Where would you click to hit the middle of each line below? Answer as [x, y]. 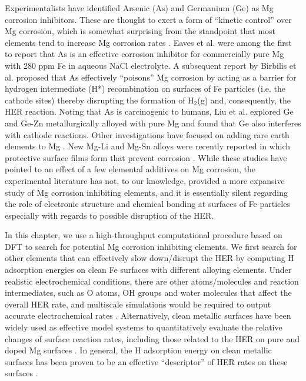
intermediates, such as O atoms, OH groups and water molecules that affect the [148, 293]
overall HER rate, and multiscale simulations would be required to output [138, 304]
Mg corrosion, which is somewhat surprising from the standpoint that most [140, 31]
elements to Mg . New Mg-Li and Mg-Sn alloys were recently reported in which [148, 146]
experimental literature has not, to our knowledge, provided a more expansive [145, 180]
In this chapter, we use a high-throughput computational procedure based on [144, 235]
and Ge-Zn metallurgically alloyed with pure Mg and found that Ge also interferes [153, 123]
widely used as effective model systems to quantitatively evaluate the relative [144, 327]
